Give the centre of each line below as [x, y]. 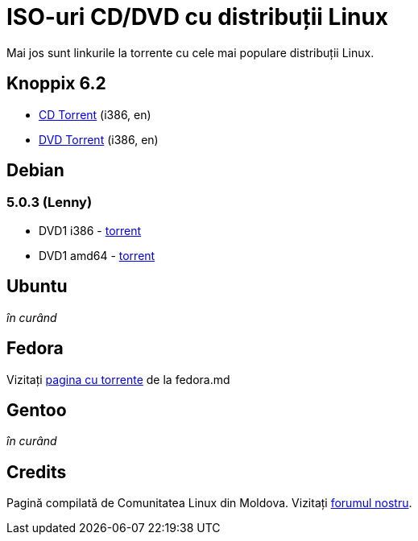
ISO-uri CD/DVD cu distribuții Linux [198, 17]
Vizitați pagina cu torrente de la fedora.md [118, 379]
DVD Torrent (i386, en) [99, 139]
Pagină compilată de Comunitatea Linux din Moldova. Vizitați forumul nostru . [209, 503]
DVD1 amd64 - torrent [97, 255]
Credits [37, 472]
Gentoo [37, 410]
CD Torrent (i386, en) [95, 114]
